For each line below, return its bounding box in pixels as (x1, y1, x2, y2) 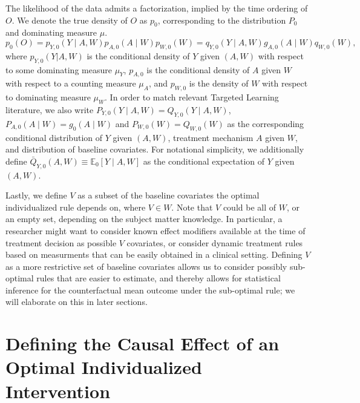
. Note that (171, 200, 213, 213)
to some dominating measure (5, 63, 112, 76)
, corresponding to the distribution (157, 13, 286, 26)
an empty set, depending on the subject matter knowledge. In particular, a (5, 212, 283, 225)
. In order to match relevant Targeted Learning (105, 91, 279, 103)
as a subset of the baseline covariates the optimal (77, 189, 260, 201)
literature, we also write (5, 103, 94, 116)
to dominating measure (5, 91, 91, 103)
